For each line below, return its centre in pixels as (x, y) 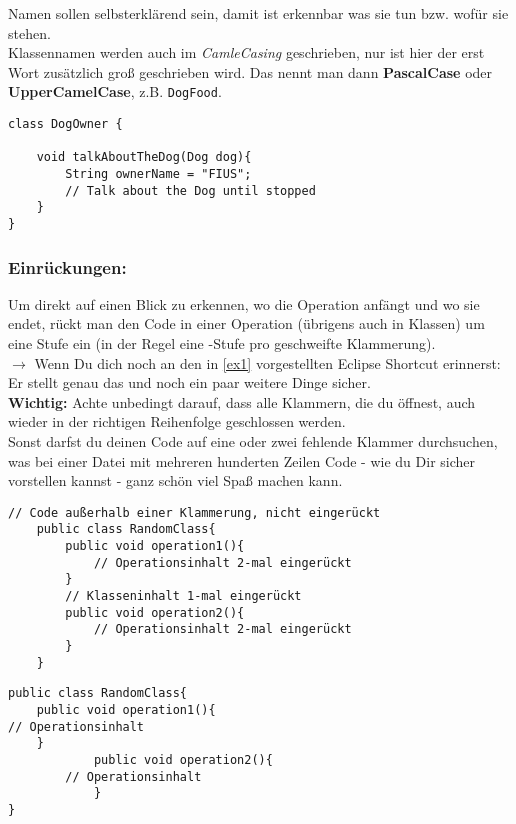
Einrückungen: (67, 266)
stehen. (29, 32)
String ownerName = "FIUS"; (158, 174)
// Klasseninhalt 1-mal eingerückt (183, 596)
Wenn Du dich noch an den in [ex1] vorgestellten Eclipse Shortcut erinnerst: (267, 362)
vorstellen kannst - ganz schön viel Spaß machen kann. (175, 480)
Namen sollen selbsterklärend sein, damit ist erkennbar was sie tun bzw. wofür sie (258, 13)
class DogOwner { (65, 124)
